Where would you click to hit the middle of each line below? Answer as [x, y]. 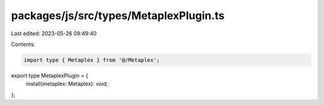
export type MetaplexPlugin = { [49, 75]
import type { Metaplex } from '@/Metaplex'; [92, 60]
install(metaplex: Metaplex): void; [67, 84]
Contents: [23, 44]
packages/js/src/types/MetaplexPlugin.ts [118, 16]
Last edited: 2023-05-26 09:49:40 [54, 33]
